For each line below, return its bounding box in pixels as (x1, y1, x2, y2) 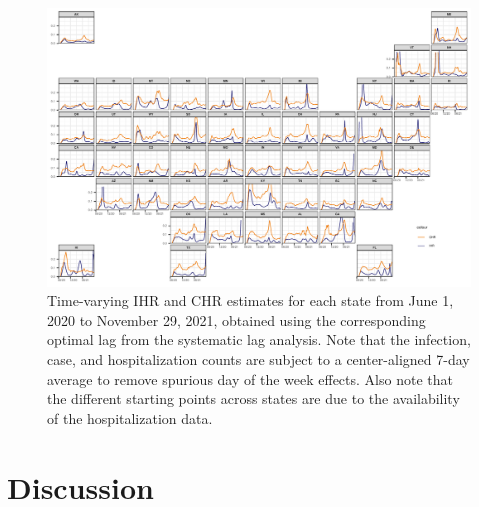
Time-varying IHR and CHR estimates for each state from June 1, (47, 290, 454, 311)
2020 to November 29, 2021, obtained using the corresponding (47, 309, 426, 330)
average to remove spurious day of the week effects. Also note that (47, 368, 453, 389)
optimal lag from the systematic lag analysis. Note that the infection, (47, 329, 471, 350)
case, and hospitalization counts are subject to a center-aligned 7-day (47, 349, 470, 370)
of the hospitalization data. (47, 407, 213, 428)
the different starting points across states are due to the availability (47, 388, 460, 409)
